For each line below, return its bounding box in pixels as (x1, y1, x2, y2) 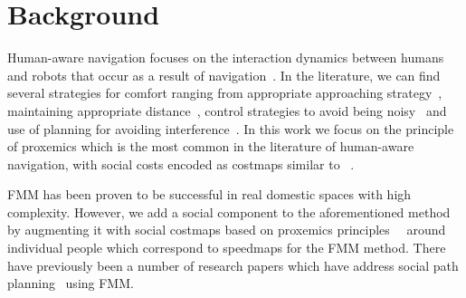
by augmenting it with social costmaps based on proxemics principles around (7, 220, 446, 239)
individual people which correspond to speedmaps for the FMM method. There (7, 238, 446, 257)
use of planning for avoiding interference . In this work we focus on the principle (7, 119, 454, 138)
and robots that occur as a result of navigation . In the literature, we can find (7, 65, 441, 84)
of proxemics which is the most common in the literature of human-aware (7, 137, 414, 156)
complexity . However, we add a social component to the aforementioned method (7, 202, 451, 221)
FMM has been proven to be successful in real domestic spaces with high (7, 185, 412, 204)
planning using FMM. (7, 274, 134, 293)
